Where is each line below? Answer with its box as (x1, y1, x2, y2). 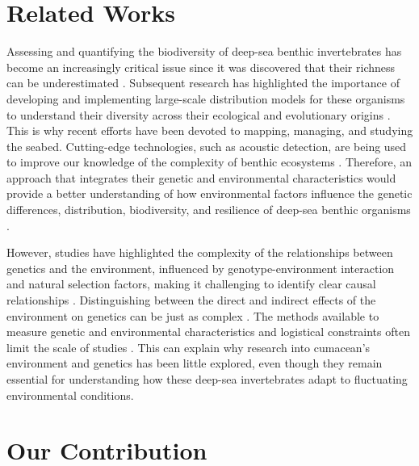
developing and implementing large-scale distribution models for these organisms (6, 90, 405, 107)
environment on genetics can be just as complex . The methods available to (6, 307, 379, 324)
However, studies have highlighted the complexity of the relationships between (6, 244, 393, 261)
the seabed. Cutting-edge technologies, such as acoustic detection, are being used (6, 137, 407, 154)
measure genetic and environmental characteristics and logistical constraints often (6, 323, 410, 340)
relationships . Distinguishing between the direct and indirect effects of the (6, 292, 376, 309)
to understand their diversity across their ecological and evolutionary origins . (6, 106, 391, 123)
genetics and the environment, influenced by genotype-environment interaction (6, 259, 395, 276)
